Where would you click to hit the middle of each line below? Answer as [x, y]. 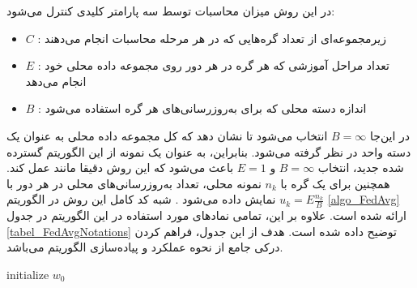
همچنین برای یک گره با [335, 183]
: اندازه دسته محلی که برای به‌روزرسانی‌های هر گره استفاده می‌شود [202, 108]
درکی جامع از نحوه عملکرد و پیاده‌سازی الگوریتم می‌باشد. [145, 247]
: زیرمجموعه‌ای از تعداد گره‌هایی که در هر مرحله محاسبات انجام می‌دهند [212, 38]
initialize [28, 274]
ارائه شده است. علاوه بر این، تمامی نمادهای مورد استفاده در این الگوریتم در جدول [206, 215]
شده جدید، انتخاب [361, 168]
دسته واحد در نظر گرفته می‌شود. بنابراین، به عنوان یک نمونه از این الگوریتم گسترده [209, 151]
